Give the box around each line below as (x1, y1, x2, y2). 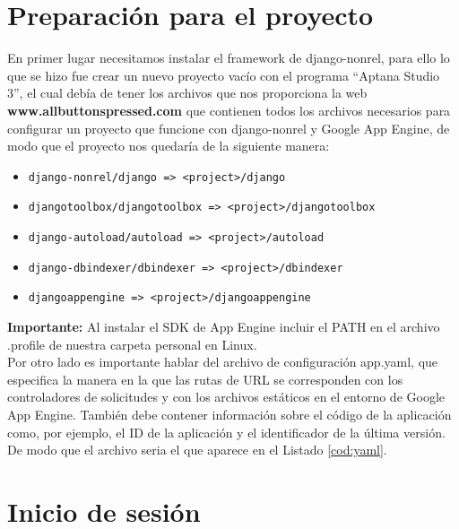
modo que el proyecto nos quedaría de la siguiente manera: (7, 136, 330, 155)
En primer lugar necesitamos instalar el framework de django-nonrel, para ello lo (7, 48, 450, 67)
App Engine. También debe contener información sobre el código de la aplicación (7, 404, 452, 423)
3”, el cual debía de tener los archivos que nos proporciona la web (7, 83, 368, 102)
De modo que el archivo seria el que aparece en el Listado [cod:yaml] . (7, 440, 387, 459)
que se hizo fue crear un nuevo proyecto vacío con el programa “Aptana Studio (7, 65, 440, 84)
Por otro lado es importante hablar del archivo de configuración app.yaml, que (7, 352, 438, 371)
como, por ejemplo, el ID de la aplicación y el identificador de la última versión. (7, 422, 446, 441)
